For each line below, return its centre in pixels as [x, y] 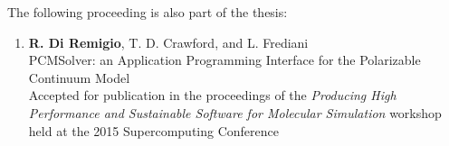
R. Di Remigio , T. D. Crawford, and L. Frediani [168, 42]
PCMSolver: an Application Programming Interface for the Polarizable [224, 60]
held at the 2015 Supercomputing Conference [154, 130]
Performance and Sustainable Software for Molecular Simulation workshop [235, 112]
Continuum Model [79, 77]
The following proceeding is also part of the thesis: [148, 12]
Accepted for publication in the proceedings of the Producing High [212, 95]
